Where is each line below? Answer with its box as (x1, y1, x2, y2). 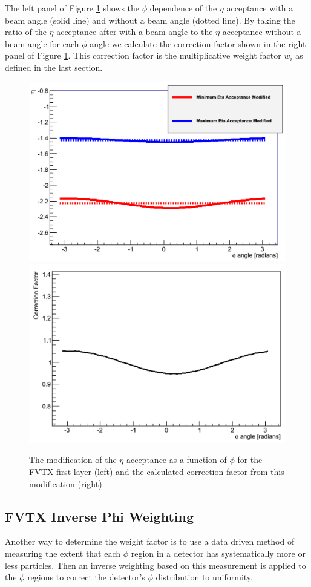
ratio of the (5, 25, 47, 38)
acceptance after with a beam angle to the (56, 25, 213, 38)
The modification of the (29, 453, 117, 466)
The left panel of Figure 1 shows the (5, 2, 140, 14)
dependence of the (149, 2, 217, 14)
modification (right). (29, 477, 105, 490)
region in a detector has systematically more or (131, 547, 306, 560)
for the (237, 453, 263, 466)
